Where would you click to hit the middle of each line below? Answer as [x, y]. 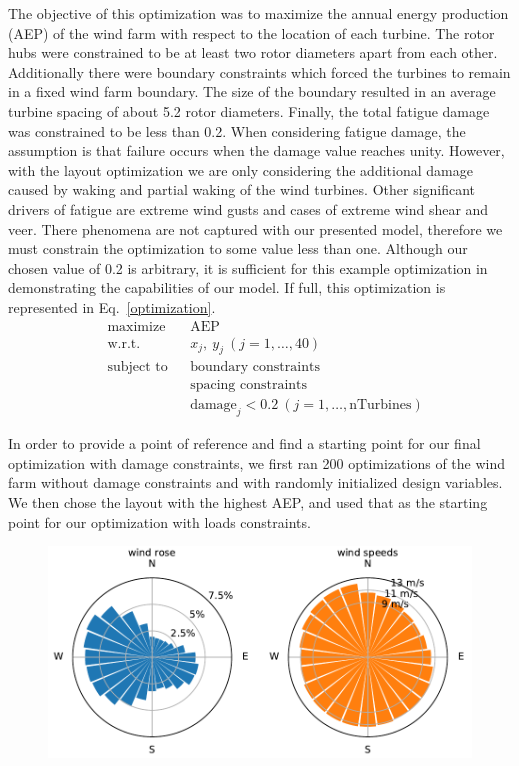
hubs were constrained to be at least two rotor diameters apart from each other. [253, 52]
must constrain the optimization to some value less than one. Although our [238, 248]
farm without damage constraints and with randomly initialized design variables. [255, 482]
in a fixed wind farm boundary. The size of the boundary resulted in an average [252, 91]
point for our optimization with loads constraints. [159, 521]
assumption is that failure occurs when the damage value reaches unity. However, [256, 150]
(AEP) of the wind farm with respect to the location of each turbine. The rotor [251, 32]
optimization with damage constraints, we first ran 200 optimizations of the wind [257, 462]
